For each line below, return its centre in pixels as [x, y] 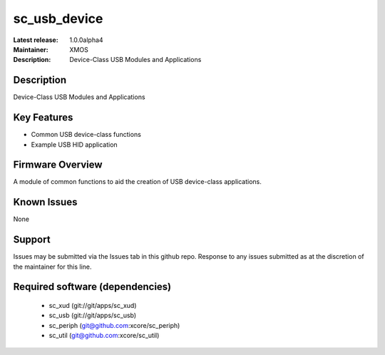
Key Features [43, 118]
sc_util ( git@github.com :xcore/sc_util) [104, 336]
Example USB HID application [74, 144]
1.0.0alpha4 [86, 40]
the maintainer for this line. [52, 267]
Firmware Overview [58, 165]
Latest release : [36, 40]
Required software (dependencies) [92, 287]
